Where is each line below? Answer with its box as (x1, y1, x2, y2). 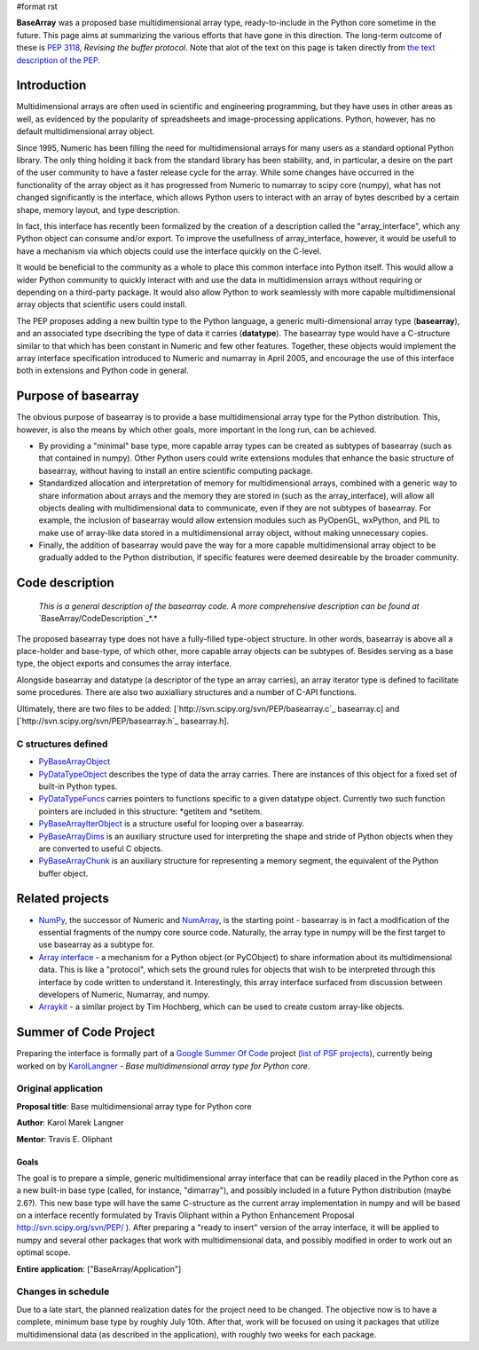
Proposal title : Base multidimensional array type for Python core (16, 1101, 252, 1111)
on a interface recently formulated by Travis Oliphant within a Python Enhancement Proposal (16, 1210, 355, 1220)
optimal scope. (16, 1247, 71, 1258)
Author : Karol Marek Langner (16, 1117, 124, 1128)
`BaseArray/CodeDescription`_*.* (38, 613, 158, 624)
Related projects (16, 891, 110, 906)
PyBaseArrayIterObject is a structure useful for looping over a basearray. (38, 818, 305, 829)
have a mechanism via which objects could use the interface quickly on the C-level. (16, 245, 322, 257)
